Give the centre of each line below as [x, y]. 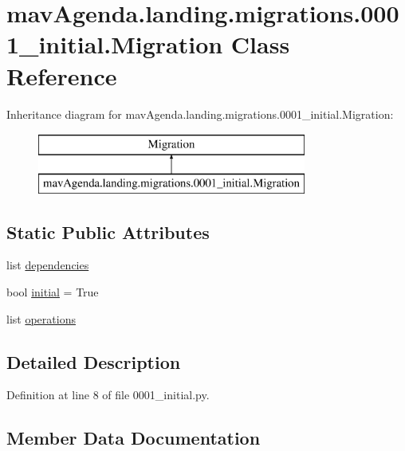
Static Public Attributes [108, 231]
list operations [41, 318]
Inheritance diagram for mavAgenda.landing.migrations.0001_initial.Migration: [200, 114]
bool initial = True [53, 292]
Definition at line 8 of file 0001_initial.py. [108, 395]
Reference [62, 75]
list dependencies [48, 265]
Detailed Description [94, 361]
